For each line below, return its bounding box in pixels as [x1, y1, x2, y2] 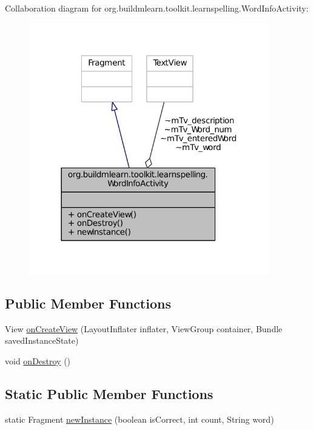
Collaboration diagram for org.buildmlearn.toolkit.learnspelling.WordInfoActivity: [5, 2, 309, 14]
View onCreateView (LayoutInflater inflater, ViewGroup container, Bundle [5, 322, 283, 335]
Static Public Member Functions [5, 384, 214, 403]
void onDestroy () [5, 354, 71, 367]
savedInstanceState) [5, 334, 79, 347]
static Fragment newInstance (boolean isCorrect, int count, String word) [5, 412, 274, 425]
